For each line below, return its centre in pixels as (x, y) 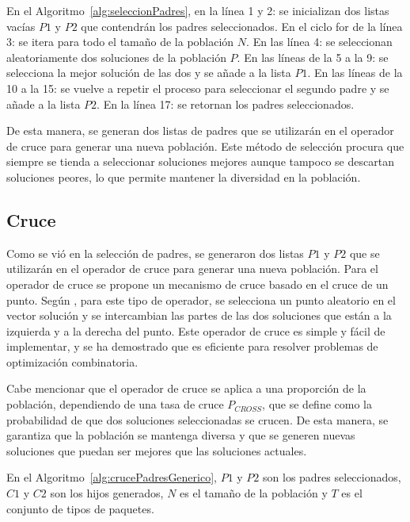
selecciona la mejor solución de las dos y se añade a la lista (149, 73)
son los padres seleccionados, (332, 477)
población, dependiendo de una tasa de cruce (115, 404)
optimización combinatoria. (72, 361)
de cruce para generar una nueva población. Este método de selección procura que (205, 146)
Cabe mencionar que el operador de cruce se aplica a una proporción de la (186, 388)
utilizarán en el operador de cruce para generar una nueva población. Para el (192, 269)
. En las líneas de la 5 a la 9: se (313, 57)
